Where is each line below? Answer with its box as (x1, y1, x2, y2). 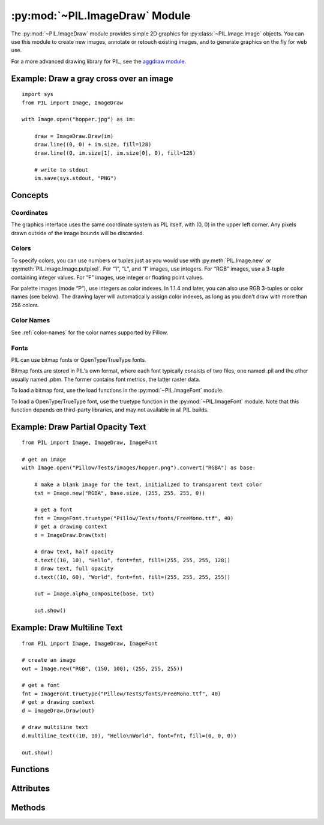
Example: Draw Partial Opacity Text (11, 422, 146, 432)
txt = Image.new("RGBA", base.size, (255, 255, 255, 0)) (34, 490, 205, 496)
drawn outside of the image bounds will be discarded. (11, 229, 144, 236)
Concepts (11, 190, 49, 200)
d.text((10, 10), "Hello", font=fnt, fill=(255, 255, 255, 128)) (34, 557, 231, 563)
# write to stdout (34, 166, 89, 173)
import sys (22, 91, 54, 98)
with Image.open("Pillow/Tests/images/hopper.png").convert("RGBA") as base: (22, 464, 256, 471)
